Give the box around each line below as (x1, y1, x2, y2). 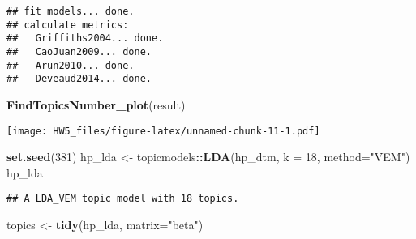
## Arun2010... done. (6, 59, 135, 71)
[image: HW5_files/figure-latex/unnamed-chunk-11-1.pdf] (6, 125, 320, 137)
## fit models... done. (6, 6, 135, 17)
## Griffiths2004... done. (6, 32, 164, 45)
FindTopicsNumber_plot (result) (6, 96, 186, 113)
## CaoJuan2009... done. (6, 45, 152, 58)
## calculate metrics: (6, 19, 129, 31)
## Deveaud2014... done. (6, 73, 152, 85)
